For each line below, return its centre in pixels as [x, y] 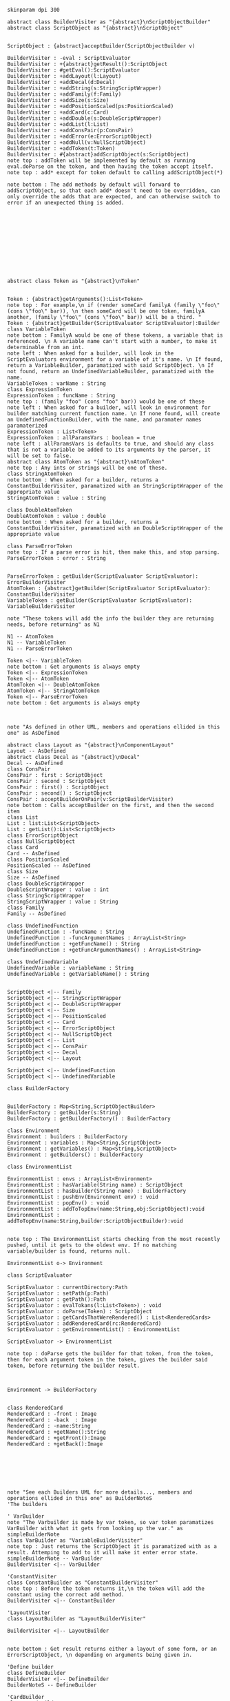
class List [23, 817]
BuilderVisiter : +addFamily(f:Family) [64, 94]
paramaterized [28, 426]
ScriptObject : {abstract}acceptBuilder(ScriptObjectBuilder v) [101, 46]
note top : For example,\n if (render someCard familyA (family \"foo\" [114, 305]
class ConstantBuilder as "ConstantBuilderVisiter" [83, 1583]
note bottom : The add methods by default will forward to [94, 185]
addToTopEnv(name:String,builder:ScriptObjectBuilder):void [95, 1221]
